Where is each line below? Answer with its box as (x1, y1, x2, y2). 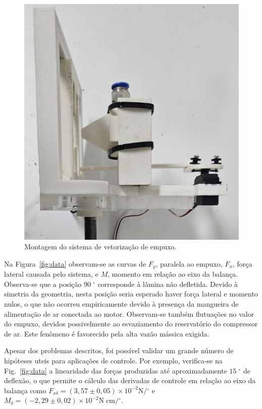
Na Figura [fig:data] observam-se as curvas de (4, 258, 146, 269)
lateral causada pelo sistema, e (4, 269, 99, 279)
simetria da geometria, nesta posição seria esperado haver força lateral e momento (4, 288, 258, 299)
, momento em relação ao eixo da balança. (107, 269, 238, 279)
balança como (4, 385, 47, 395)
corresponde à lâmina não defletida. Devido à (98, 278, 238, 289)
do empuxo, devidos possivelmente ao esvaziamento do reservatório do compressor (4, 318, 258, 329)
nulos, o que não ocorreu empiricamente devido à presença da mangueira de (4, 299, 239, 309)
